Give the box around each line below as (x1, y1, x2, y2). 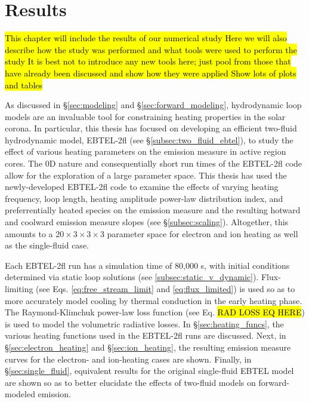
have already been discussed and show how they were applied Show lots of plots (5, 66, 296, 79)
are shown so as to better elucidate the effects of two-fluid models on (5, 376, 256, 388)
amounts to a (5, 227, 53, 240)
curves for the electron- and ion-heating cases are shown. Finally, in (5, 352, 252, 365)
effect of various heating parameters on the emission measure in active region (5, 145, 286, 158)
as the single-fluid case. (5, 239, 89, 251)
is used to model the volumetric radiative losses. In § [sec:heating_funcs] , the (5, 317, 284, 330)
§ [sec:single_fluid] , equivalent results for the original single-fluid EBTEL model (5, 364, 294, 377)
